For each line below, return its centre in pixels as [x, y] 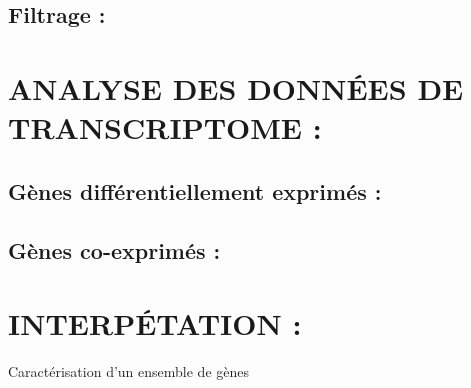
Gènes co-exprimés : [114, 249]
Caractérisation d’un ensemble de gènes [129, 371]
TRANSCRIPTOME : [165, 127]
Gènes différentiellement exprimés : [195, 190]
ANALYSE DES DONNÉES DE [236, 87]
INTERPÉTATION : [155, 323]
